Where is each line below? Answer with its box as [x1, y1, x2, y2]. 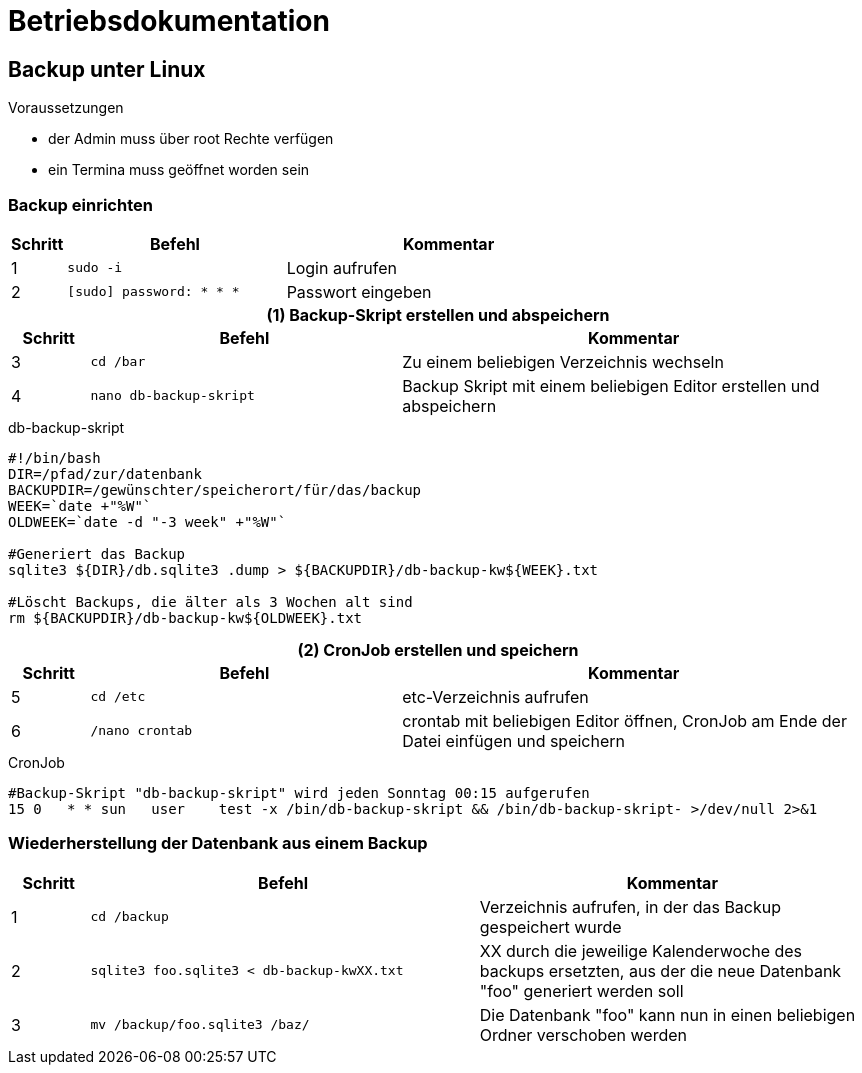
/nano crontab [90, 723, 193, 739]
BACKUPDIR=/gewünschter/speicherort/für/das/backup [8, 481, 422, 498]
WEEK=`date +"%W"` [8, 497, 152, 514]
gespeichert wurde [479, 916, 622, 937]
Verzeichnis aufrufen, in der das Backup [479, 896, 782, 917]
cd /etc [90, 689, 146, 705]
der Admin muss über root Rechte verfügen [48, 130, 334, 148]
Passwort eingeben [286, 281, 432, 302]
